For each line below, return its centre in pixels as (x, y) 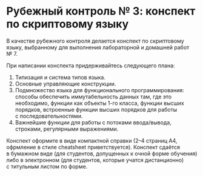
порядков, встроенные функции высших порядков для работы (96, 109)
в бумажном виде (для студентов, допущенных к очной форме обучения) (102, 154)
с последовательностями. (49, 116)
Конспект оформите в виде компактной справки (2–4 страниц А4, (92, 140)
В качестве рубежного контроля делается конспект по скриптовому (95, 41)
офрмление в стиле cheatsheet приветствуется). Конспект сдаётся (93, 147)
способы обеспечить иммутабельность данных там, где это (93, 96)
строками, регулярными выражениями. (67, 129)
